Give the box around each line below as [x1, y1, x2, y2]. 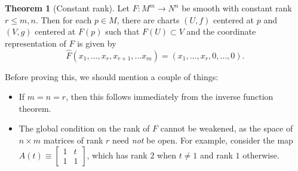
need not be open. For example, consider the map [112, 133, 293, 146]
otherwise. [242, 148, 279, 161]
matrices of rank [43, 133, 103, 146]
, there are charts [116, 13, 180, 26]
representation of [5, 36, 66, 49]
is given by [77, 36, 116, 49]
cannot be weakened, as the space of [160, 122, 293, 135]
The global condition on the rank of [19, 122, 150, 135]
